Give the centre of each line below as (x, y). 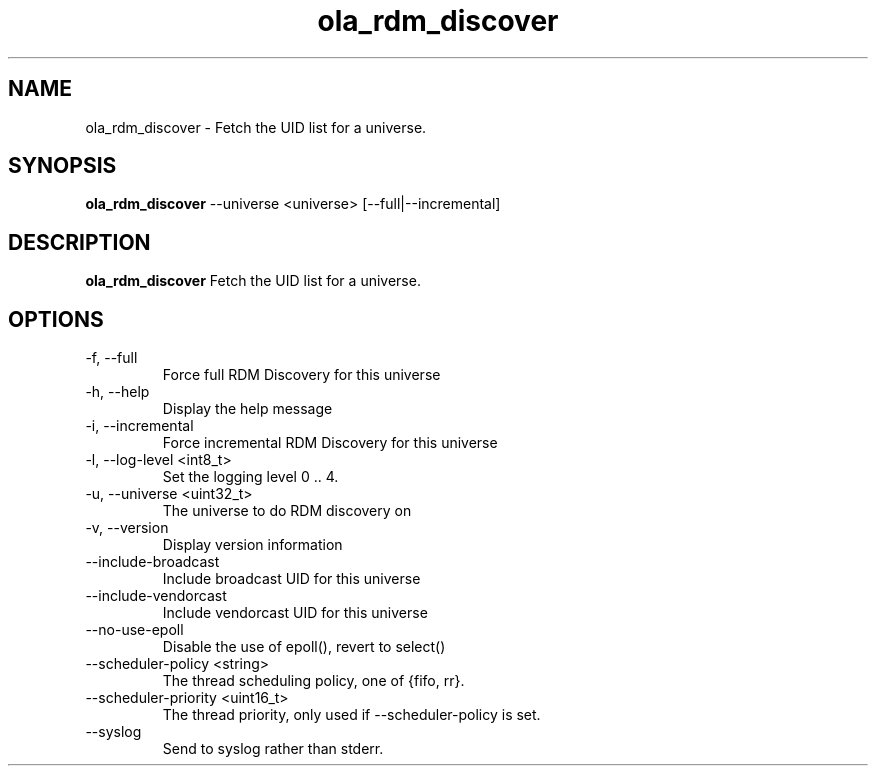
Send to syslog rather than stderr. (273, 749)
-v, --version (127, 528)
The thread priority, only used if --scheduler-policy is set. (351, 715)
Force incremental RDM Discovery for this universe (330, 443)
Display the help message (247, 409)
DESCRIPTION (79, 242)
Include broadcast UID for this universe (291, 579)
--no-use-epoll (134, 630)
